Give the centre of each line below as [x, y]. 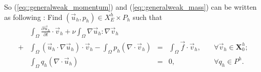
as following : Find [33, 17]
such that [147, 17]
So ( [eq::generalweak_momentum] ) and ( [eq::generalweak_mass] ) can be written [130, 7]
